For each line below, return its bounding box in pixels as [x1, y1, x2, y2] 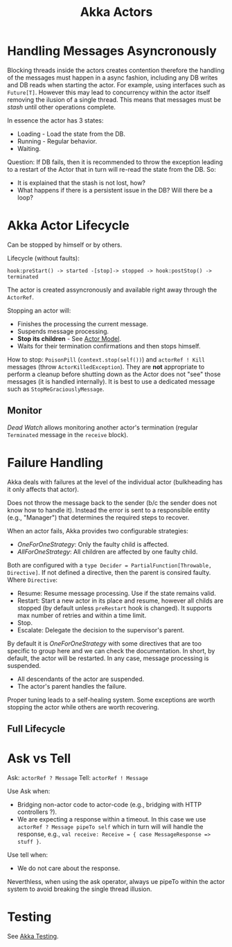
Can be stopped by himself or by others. [7, 240, 123, 249]
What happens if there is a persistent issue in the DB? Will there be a [17, 186, 213, 194]
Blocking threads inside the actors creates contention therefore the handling [7, 66, 225, 74]
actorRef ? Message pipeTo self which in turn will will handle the [17, 822, 204, 831]
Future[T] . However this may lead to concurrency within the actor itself [7, 88, 211, 96]
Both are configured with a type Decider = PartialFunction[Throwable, [7, 560, 213, 569]
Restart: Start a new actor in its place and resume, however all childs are [17, 596, 224, 605]
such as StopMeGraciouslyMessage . [7, 384, 105, 393]
